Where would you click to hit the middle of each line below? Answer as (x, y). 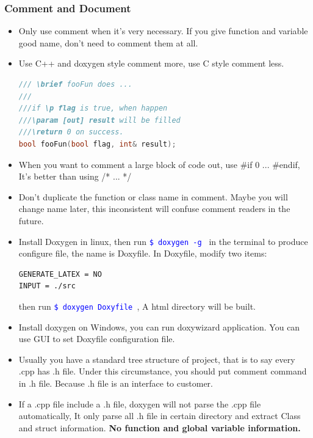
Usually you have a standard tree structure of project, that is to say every (157, 359)
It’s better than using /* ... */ (75, 176)
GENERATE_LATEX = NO (60, 274)
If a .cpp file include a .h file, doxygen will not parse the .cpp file (140, 403)
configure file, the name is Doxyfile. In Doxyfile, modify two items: (143, 253)
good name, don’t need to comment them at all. (108, 42)
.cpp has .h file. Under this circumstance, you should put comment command (163, 371)
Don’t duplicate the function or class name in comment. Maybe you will (153, 196)
